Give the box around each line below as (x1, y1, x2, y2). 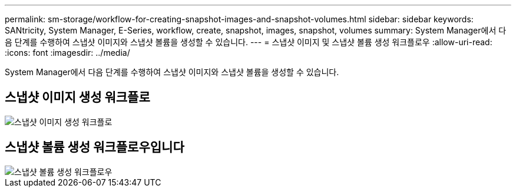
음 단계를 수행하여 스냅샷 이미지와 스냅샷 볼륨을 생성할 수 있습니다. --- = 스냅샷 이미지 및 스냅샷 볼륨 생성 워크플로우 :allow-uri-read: (5, 37, 492, 47)
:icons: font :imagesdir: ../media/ (5, 48, 130, 58)
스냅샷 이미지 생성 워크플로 (5, 90, 150, 105)
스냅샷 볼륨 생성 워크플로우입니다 (5, 140, 184, 155)
